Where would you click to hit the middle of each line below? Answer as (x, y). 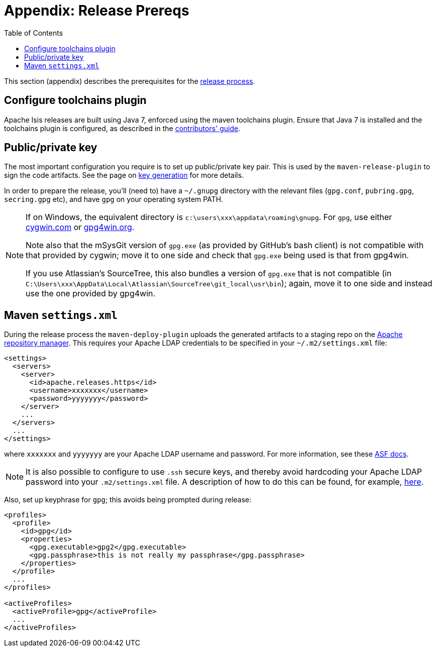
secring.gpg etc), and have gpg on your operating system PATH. (114, 199)
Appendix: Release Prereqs (97, 11)
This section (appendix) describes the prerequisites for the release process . (130, 81)
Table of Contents (34, 33)
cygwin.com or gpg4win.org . (80, 227)
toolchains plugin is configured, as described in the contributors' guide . (122, 128)
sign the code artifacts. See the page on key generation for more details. (124, 175)
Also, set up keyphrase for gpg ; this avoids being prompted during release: (128, 500)
